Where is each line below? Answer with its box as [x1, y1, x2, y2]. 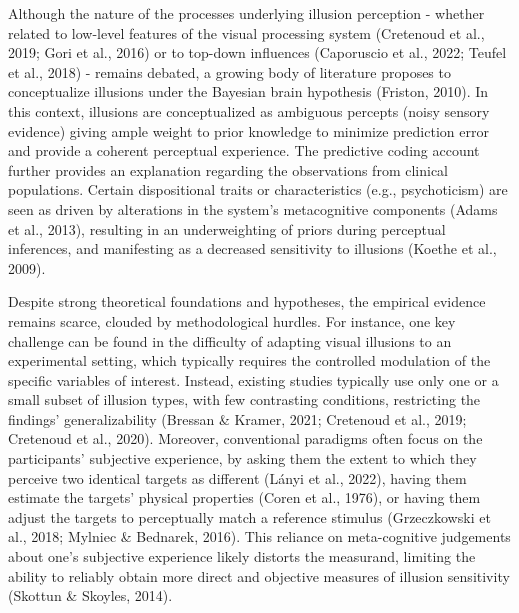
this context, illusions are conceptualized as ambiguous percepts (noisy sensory [8, 100, 490, 121]
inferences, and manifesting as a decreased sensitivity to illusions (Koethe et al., [8, 238, 497, 259]
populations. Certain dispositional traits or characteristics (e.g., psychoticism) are [8, 179, 508, 200]
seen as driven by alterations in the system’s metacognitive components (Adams [8, 198, 498, 219]
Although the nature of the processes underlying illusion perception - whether [8, 3, 485, 23]
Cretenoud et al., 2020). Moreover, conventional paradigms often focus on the [8, 428, 483, 449]
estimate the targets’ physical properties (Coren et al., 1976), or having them [8, 487, 481, 508]
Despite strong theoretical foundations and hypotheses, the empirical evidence [8, 291, 486, 312]
